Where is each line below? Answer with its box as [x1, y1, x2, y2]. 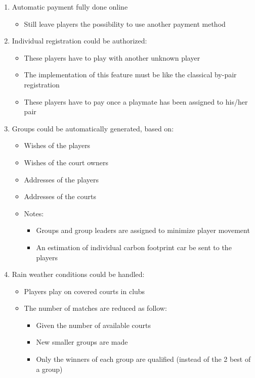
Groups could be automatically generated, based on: [12, 123, 174, 133]
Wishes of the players [24, 140, 91, 151]
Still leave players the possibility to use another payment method [24, 18, 226, 29]
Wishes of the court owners [24, 157, 108, 167]
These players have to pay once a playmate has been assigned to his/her [24, 96, 248, 107]
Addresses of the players [24, 174, 99, 184]
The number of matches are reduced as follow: [24, 303, 167, 313]
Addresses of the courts [24, 191, 96, 202]
